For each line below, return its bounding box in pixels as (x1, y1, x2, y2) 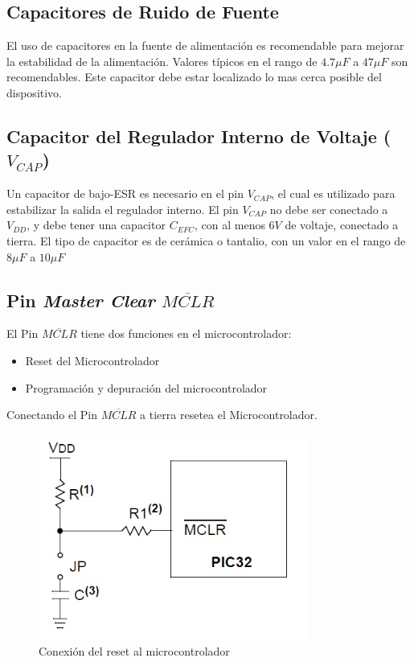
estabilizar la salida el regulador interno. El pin (6, 200, 239, 217)
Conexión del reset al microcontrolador (39, 643, 230, 660)
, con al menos (194, 216, 265, 233)
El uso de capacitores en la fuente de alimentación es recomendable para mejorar (6, 37, 404, 54)
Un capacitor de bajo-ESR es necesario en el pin (6, 185, 244, 202)
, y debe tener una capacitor (27, 216, 166, 233)
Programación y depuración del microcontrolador (25, 379, 268, 396)
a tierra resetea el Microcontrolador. (140, 406, 318, 423)
